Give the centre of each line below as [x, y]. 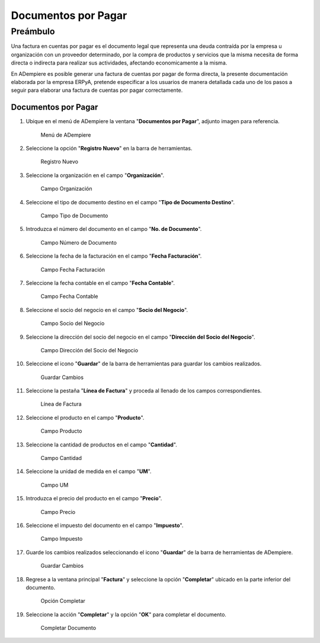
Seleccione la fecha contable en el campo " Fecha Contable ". [100, 283]
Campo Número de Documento [79, 242]
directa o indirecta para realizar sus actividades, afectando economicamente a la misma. [119, 63]
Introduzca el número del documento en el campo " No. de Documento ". [114, 229]
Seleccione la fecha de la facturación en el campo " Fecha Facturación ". [114, 256]
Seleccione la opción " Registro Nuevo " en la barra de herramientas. [109, 149]
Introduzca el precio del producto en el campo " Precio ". [94, 499]
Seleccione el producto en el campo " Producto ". [85, 417]
